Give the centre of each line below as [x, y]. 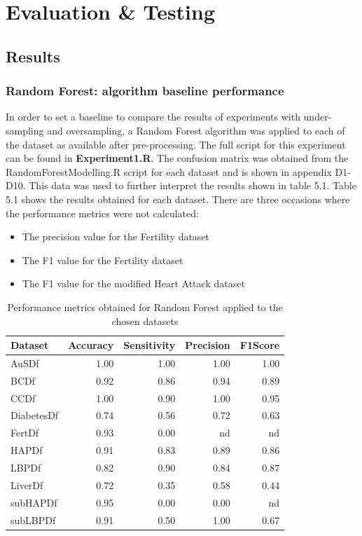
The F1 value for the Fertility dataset [103, 260]
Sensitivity [149, 345]
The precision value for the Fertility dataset [116, 236]
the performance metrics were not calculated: [102, 213]
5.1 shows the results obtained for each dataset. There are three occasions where [178, 199]
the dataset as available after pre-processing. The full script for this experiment [176, 144]
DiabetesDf [35, 415]
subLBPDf [33, 520]
